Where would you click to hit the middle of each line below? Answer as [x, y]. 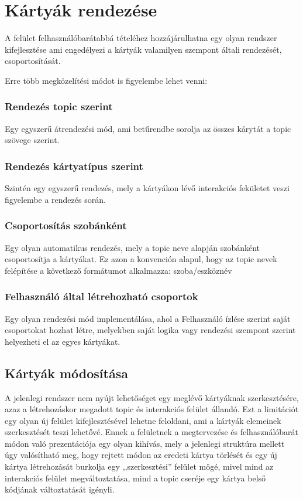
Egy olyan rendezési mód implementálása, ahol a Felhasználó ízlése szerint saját [148, 318]
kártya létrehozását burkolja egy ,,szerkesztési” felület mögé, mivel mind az [139, 466]
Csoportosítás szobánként [66, 225]
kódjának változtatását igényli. [60, 489]
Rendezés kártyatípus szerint [74, 166]
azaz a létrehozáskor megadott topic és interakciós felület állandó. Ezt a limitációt [152, 409]
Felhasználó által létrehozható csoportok [101, 296]
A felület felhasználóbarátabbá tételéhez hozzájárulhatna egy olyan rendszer [141, 38]
